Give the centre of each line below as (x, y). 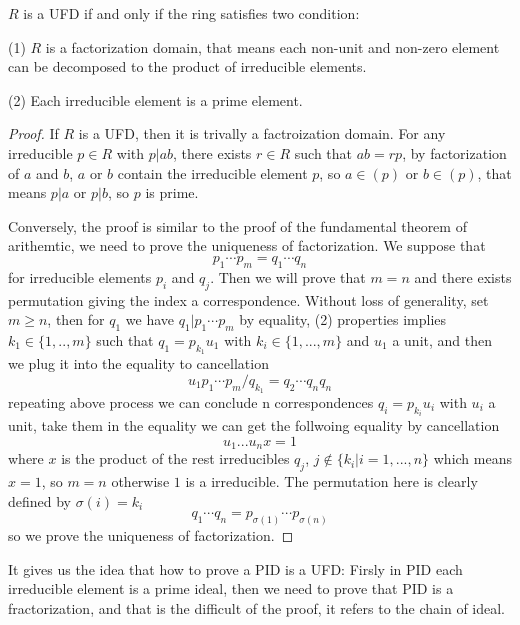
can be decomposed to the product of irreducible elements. (187, 66)
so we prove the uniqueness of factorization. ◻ (151, 535)
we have (150, 319)
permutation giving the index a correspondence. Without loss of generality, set (248, 299)
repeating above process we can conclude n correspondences (191, 401)
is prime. (172, 192)
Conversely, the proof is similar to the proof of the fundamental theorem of (237, 225)
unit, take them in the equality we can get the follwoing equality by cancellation (254, 425)
